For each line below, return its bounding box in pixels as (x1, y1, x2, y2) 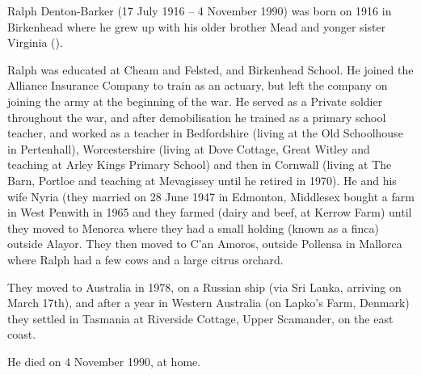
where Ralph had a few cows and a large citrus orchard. (7, 251, 284, 268)
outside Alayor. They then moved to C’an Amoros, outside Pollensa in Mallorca (7, 235, 402, 252)
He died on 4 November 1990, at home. (7, 352, 201, 369)
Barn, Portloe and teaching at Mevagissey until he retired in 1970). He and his (7, 171, 397, 188)
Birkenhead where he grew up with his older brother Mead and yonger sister (7, 18, 386, 35)
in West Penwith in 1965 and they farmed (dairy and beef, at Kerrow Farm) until (7, 204, 412, 221)
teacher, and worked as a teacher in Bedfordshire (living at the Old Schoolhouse (7, 124, 403, 141)
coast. (7, 326, 36, 343)
